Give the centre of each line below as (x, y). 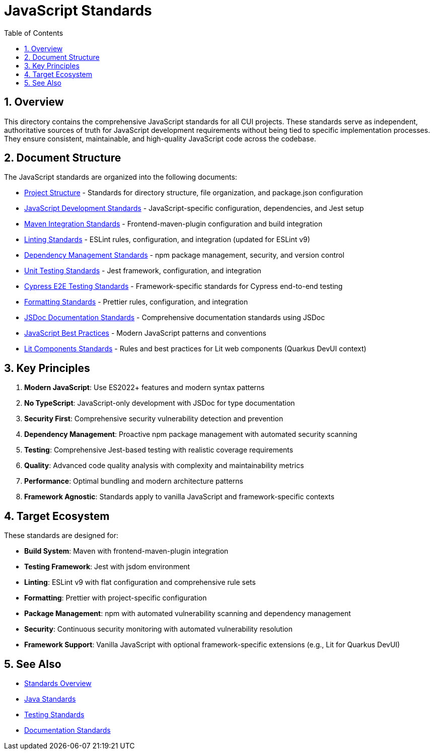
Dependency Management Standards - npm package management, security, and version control (184, 255)
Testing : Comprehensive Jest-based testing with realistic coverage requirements (159, 450)
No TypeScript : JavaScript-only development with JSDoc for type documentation (160, 403)
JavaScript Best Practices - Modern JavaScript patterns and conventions (145, 333)
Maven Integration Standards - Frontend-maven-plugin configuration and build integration (173, 224)
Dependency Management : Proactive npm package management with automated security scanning (191, 434)
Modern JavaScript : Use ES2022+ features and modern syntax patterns (144, 388)
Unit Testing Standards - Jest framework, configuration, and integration (143, 271)
